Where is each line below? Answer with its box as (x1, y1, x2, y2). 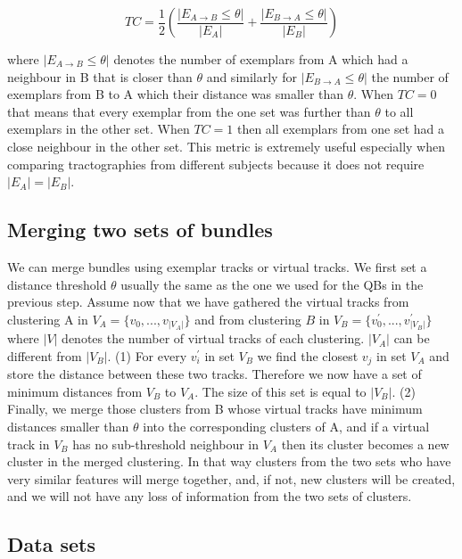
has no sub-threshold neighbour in (72, 434, 260, 453)
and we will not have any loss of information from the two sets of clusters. (7, 487, 412, 506)
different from (7, 346, 82, 365)
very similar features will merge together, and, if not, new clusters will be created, (7, 469, 456, 488)
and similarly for (206, 67, 297, 86)
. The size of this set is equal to (194, 382, 367, 400)
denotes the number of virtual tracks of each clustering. (62, 329, 365, 348)
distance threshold (7, 275, 107, 293)
